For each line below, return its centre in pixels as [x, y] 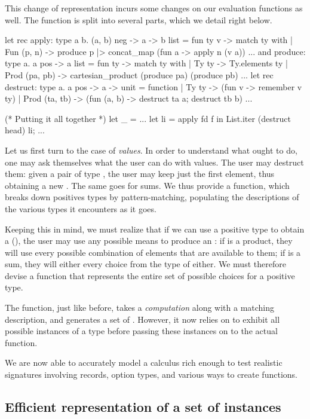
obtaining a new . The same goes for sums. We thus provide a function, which [147, 185]
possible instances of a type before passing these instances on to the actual [141, 331]
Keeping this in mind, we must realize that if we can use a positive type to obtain [155, 229]
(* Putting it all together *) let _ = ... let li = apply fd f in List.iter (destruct [148, 118]
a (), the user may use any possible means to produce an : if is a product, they [149, 241]
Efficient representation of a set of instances [143, 407]
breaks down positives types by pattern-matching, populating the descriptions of [152, 197]
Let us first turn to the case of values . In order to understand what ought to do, [151, 150]
